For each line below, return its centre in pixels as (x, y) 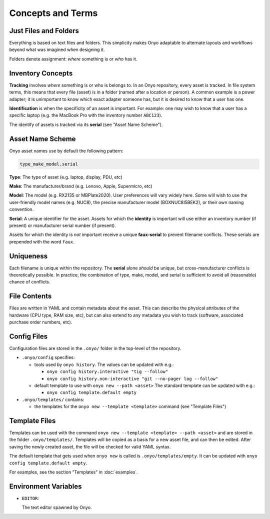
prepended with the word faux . (42, 241)
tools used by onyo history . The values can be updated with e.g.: (104, 364)
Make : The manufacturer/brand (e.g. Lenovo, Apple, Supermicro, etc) (81, 186)
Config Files (28, 336)
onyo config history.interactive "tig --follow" (107, 372)
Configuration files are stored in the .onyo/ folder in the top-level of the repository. (95, 348)
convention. (21, 209)
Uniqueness (28, 256)
